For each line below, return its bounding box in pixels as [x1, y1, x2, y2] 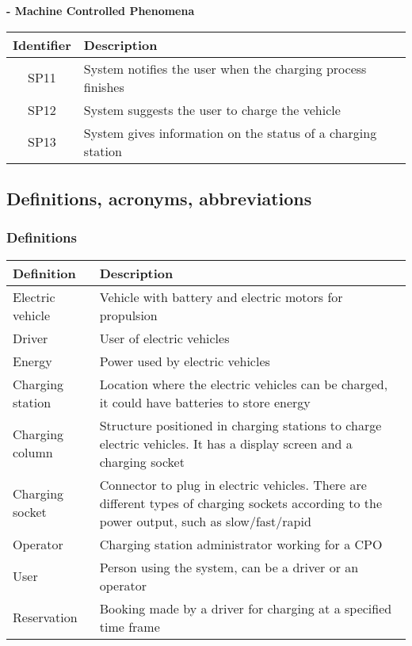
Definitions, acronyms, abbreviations [6, 185, 312, 210]
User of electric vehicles [99, 328, 230, 347]
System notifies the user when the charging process [83, 59, 367, 78]
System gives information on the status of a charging [83, 123, 377, 142]
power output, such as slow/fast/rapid [99, 511, 311, 530]
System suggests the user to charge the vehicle [83, 100, 341, 119]
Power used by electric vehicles [99, 351, 270, 370]
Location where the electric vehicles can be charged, [99, 374, 388, 393]
